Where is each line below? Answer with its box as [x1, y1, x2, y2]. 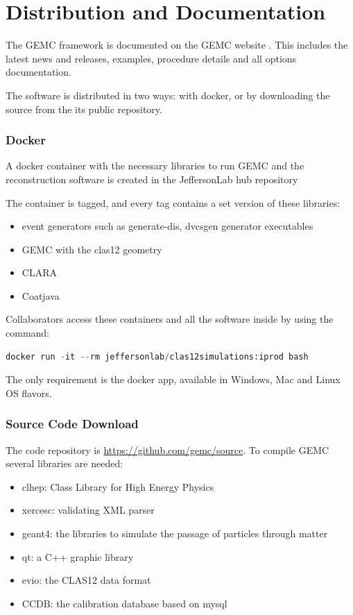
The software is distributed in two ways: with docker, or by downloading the [6, 87, 330, 102]
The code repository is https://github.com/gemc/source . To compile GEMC [6, 442, 329, 457]
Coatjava [21, 288, 60, 303]
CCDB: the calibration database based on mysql [21, 596, 227, 610]
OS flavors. [6, 385, 52, 400]
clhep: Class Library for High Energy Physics [21, 479, 214, 494]
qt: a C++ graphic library [21, 549, 134, 564]
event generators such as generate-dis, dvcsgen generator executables [21, 219, 313, 233]
